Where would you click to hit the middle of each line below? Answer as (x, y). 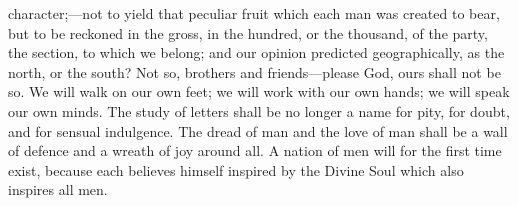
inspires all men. (58, 189)
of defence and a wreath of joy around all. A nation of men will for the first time (255, 150)
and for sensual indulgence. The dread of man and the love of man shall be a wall (258, 130)
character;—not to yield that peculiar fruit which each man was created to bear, (254, 13)
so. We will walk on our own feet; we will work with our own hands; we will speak (259, 91)
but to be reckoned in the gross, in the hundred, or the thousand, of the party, (248, 32)
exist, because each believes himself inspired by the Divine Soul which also (236, 169)
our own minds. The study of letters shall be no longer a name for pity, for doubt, (259, 110)
